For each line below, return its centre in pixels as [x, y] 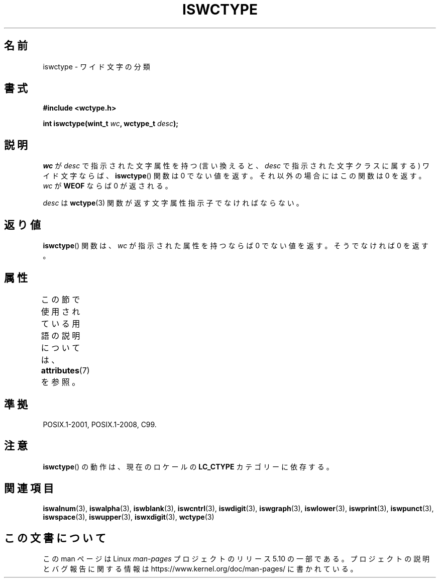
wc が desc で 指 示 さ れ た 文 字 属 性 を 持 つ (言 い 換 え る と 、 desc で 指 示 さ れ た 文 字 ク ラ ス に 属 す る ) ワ [236, 166]
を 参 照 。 [61, 382]
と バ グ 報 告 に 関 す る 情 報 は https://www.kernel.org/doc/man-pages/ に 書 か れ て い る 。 [200, 569]
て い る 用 [61, 323]
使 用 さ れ [61, 311]
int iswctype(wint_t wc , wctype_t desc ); [111, 124]
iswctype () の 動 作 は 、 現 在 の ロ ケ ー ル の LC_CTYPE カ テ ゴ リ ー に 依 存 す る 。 [188, 466]
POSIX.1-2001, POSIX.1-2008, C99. [100, 424]
